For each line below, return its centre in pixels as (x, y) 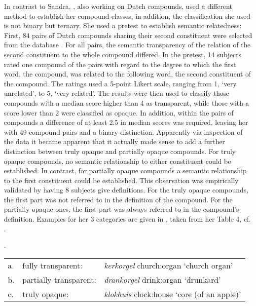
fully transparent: (52, 265)
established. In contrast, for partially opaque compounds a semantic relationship (125, 171)
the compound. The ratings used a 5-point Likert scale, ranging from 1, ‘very (120, 83)
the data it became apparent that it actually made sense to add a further (115, 141)
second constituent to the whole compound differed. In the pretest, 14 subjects (123, 54)
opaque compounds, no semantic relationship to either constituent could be (118, 161)
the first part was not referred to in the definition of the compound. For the (118, 199)
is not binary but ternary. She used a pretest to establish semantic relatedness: (123, 25)
